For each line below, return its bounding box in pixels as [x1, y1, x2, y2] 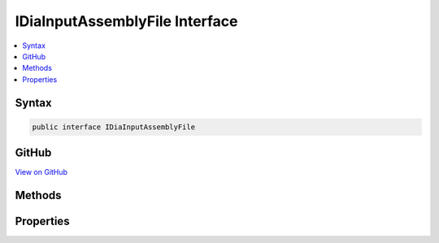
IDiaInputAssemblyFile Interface [15, 12, 239, 30]
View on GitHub [15, 167, 68, 177]
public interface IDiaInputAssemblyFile [32, 122, 195, 132]
